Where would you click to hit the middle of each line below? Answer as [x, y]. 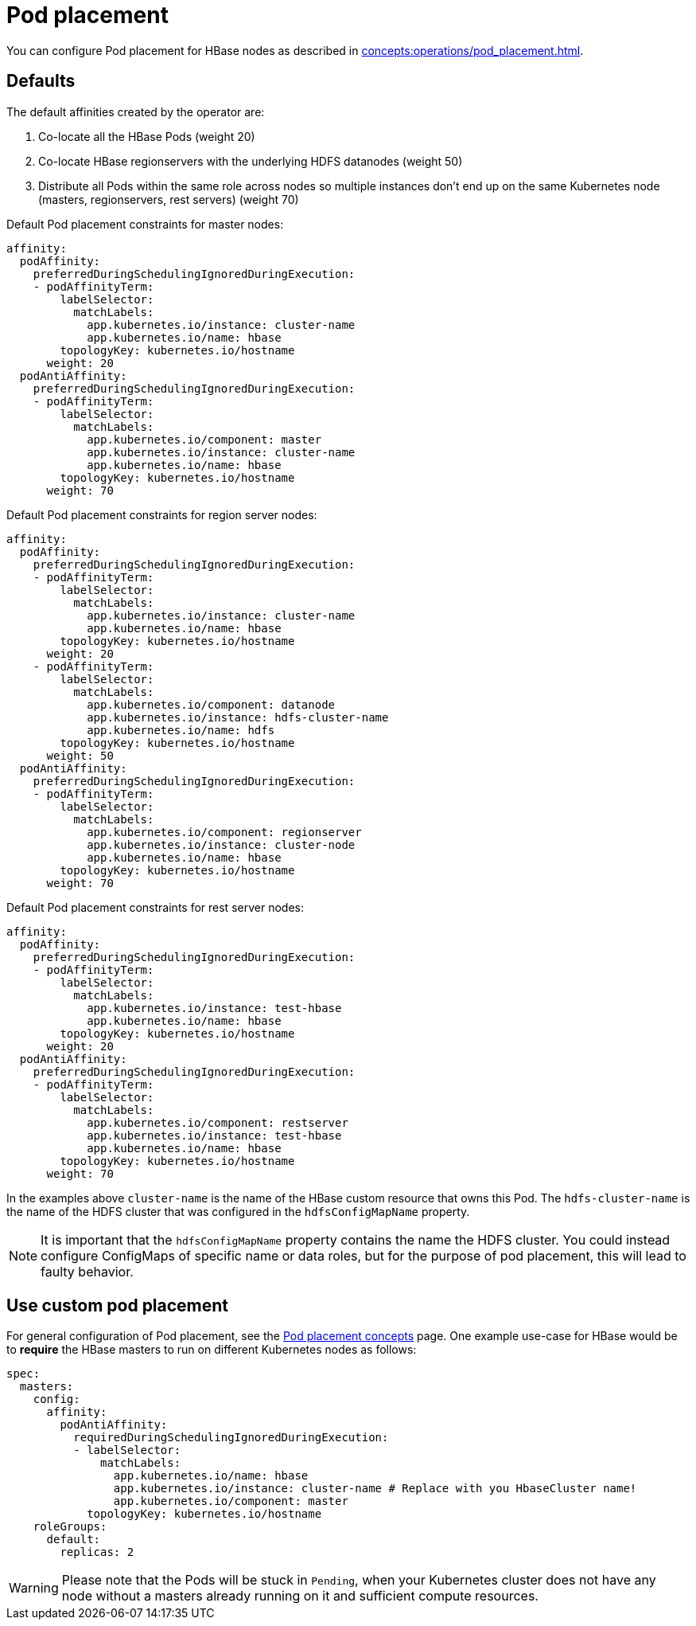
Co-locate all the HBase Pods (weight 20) [147, 136]
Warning [34, 1588]
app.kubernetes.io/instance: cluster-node [221, 844]
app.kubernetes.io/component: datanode [211, 704]
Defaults [41, 81]
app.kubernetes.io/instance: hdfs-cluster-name [238, 717]
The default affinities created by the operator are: [136, 111]
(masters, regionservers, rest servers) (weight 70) [169, 199]
